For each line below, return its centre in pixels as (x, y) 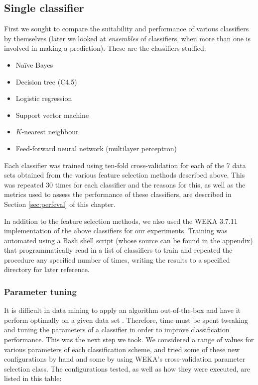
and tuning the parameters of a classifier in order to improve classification (117, 330)
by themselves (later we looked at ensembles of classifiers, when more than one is (128, 38)
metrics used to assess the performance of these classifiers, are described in (118, 194)
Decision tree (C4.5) (46, 81)
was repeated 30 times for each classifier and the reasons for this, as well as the (125, 184)
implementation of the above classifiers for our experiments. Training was (116, 231)
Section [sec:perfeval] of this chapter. (60, 204)
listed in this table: (33, 378)
